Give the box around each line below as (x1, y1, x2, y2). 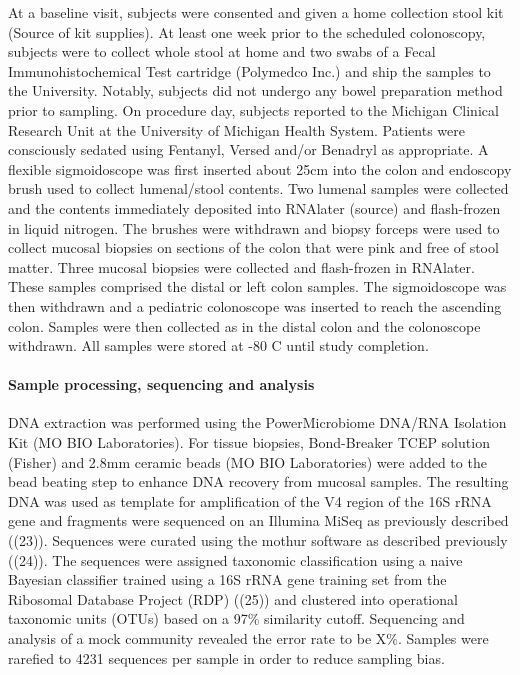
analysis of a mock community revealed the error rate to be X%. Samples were (8, 628, 489, 649)
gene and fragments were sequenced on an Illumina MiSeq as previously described (8, 510, 509, 531)
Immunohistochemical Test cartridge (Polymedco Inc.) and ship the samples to (8, 60, 491, 81)
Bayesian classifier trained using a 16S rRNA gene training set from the (8, 569, 447, 590)
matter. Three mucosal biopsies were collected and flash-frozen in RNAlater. (8, 256, 475, 277)
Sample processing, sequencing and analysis (8, 374, 315, 395)
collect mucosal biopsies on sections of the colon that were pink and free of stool (8, 237, 499, 258)
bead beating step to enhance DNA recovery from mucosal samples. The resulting (8, 471, 509, 492)
